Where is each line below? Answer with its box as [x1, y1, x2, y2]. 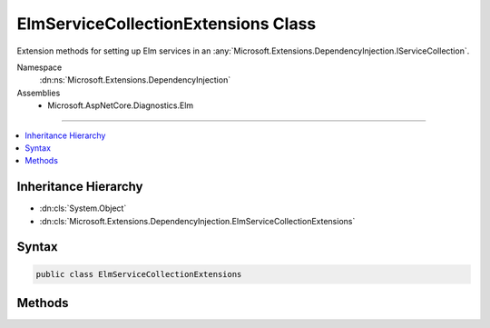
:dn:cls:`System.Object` [39, 203, 127, 214]
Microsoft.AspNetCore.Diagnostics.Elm [47, 100, 194, 111]
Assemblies [16, 87, 61, 98]
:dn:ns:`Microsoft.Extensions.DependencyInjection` [39, 75, 231, 85]
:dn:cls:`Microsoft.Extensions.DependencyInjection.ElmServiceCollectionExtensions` [39, 215, 356, 226]
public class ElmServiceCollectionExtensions [35, 269, 242, 279]
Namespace [16, 62, 63, 73]
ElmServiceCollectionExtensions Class [16, 14, 317, 34]
